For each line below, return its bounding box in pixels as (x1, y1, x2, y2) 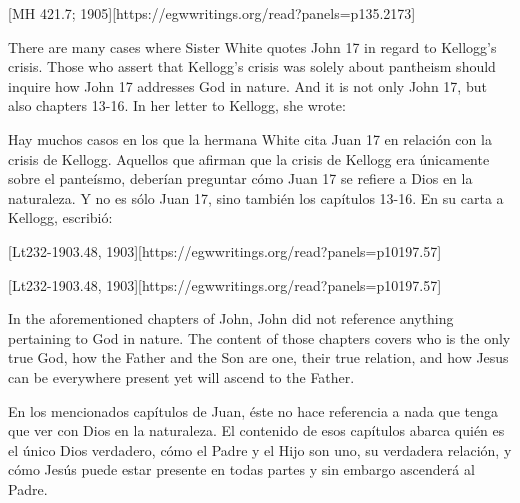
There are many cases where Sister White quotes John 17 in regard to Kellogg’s (8, 36, 497, 57)
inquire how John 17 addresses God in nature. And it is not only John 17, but (8, 75, 487, 96)
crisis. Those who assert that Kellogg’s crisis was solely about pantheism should (8, 56, 496, 77)
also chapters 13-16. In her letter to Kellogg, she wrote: (8, 95, 346, 116)
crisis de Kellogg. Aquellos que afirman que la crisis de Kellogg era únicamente (8, 148, 490, 169)
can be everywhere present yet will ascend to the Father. (8, 366, 355, 387)
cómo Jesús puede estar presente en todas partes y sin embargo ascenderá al (8, 459, 475, 480)
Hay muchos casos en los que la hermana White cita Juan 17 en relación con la (8, 128, 492, 149)
